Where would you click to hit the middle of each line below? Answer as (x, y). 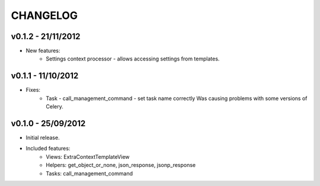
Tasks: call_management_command (89, 173)
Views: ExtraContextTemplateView (88, 156)
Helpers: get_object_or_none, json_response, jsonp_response (121, 165)
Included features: (48, 149)
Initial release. (43, 138)
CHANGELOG (44, 15)
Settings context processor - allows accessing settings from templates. (133, 59)
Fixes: (33, 90)
